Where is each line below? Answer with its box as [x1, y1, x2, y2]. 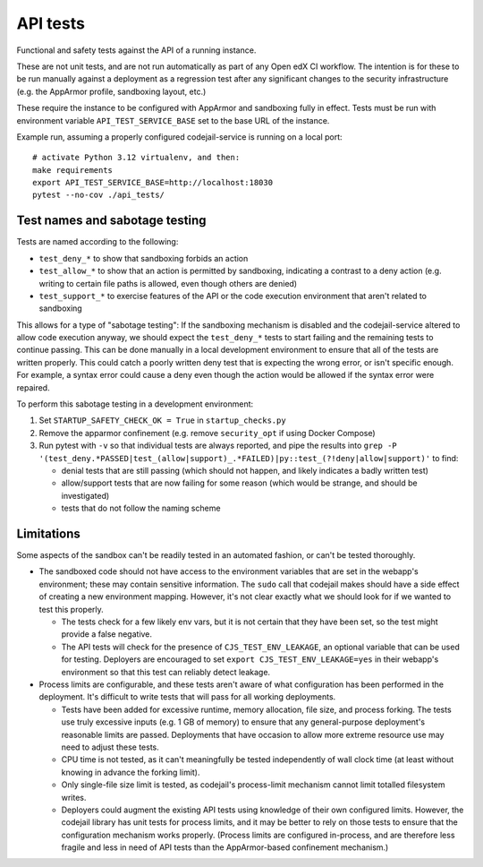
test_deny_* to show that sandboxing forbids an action [38, 253, 249, 263]
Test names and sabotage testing [16, 213, 207, 228]
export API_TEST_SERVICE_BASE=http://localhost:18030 [32, 177, 273, 188]
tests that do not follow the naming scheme [61, 502, 221, 514]
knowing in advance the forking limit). [61, 767, 200, 777]
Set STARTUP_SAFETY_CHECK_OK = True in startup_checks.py [38, 415, 286, 425]
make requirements [32, 165, 114, 175]
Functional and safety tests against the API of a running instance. [16, 45, 257, 56]
